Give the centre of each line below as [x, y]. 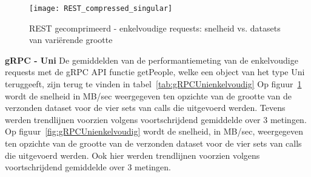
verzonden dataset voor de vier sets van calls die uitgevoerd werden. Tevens [145, 108]
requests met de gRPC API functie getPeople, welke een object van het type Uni [155, 72]
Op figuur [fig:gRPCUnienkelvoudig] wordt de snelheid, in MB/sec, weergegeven [154, 131]
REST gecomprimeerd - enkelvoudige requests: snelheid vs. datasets [155, 28]
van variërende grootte [71, 40]
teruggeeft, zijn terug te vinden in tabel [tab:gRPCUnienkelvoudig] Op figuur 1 [153, 84]
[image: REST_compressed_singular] [101, 8]
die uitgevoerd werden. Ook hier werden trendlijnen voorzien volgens [132, 155]
